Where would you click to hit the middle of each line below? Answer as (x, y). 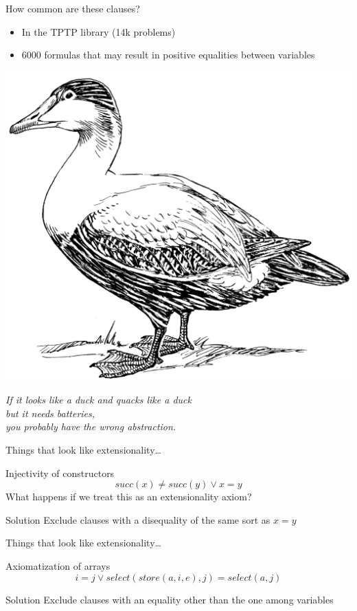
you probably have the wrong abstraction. (91, 426)
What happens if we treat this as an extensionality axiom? (129, 497)
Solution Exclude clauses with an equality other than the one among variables (170, 599)
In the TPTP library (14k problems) (99, 31)
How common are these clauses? (73, 8)
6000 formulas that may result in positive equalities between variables (168, 55)
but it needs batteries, (50, 413)
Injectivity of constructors (60, 473)
